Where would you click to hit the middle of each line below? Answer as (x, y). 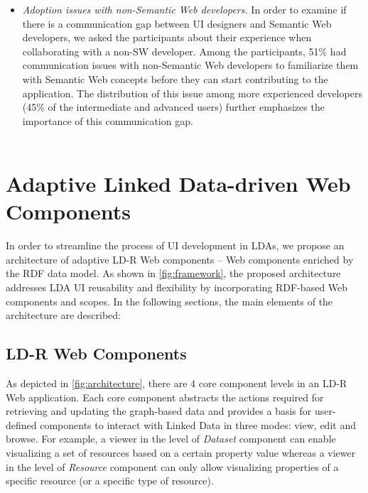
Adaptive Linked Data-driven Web (178, 184)
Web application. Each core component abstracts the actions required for (165, 397)
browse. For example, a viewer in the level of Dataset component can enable (171, 439)
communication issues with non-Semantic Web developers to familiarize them (190, 65)
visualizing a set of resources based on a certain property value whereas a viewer (181, 452)
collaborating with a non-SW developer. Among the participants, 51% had (184, 51)
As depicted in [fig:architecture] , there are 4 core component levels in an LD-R (177, 383)
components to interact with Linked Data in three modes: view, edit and (198, 424)
